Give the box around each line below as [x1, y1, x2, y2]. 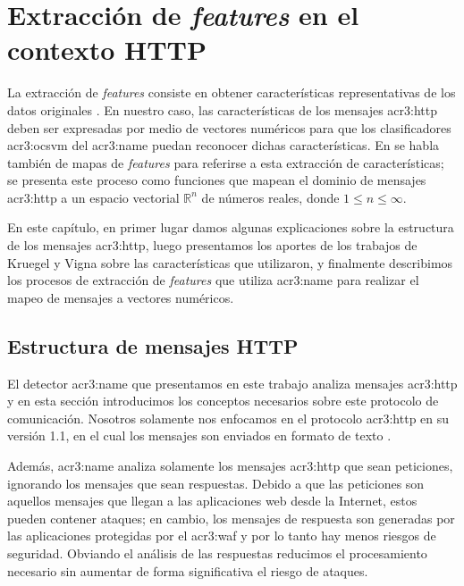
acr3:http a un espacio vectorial [7, 188, 180, 206]
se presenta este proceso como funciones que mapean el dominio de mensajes [7, 171, 426, 189]
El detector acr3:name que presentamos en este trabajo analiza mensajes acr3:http [7, 373, 458, 392]
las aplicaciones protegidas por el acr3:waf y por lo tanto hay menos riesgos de [7, 526, 436, 545]
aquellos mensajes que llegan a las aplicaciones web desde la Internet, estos [7, 491, 418, 510]
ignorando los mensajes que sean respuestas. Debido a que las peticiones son [7, 473, 425, 492]
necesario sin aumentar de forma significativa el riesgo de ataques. [7, 561, 368, 580]
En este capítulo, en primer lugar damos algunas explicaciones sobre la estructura [7, 218, 454, 237]
